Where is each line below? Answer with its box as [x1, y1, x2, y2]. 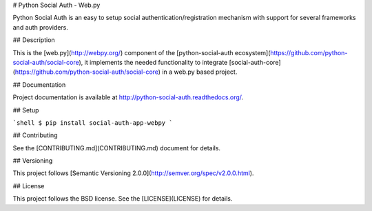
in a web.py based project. [162, 68, 238, 76]
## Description [12, 36, 55, 44]
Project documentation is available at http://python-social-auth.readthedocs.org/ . [12, 93, 244, 101]
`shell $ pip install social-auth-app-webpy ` [12, 119, 173, 127]
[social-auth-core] [229, 58, 282, 66]
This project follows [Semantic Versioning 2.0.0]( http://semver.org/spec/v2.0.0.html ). [12, 169, 254, 177]
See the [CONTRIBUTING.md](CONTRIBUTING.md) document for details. [12, 143, 220, 152]
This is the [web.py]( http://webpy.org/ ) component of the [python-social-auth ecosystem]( [12, 48, 271, 57]
